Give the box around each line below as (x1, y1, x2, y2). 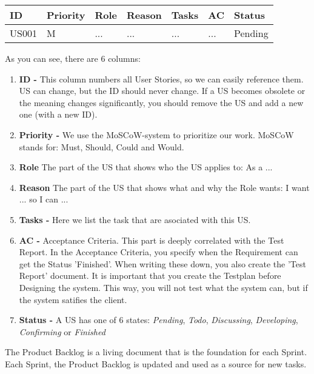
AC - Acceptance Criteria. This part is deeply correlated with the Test (19, 233, 284, 246)
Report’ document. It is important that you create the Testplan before (19, 269, 281, 282)
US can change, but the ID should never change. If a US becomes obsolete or (19, 84, 306, 97)
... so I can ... (19, 193, 68, 205)
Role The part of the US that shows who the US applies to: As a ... (19, 161, 273, 173)
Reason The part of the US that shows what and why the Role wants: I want (19, 181, 310, 193)
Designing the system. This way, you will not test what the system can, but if (19, 281, 308, 293)
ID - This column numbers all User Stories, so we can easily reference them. (19, 72, 304, 85)
